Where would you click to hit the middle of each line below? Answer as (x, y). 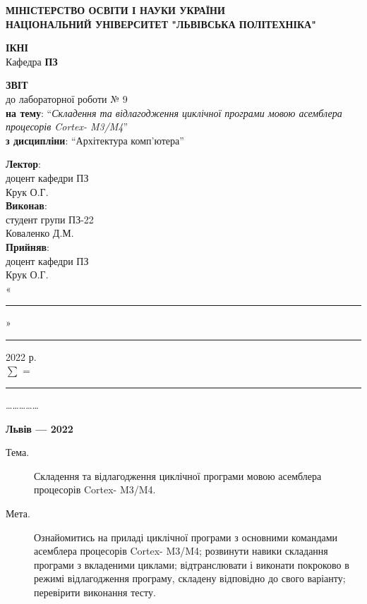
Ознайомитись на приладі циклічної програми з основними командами (186, 537)
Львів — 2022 (40, 428)
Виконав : (26, 205)
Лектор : (24, 164)
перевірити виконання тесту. (95, 592)
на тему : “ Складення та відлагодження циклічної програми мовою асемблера (174, 112)
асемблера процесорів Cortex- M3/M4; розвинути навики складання (181, 551)
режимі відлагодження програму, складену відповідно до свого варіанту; (190, 578)
